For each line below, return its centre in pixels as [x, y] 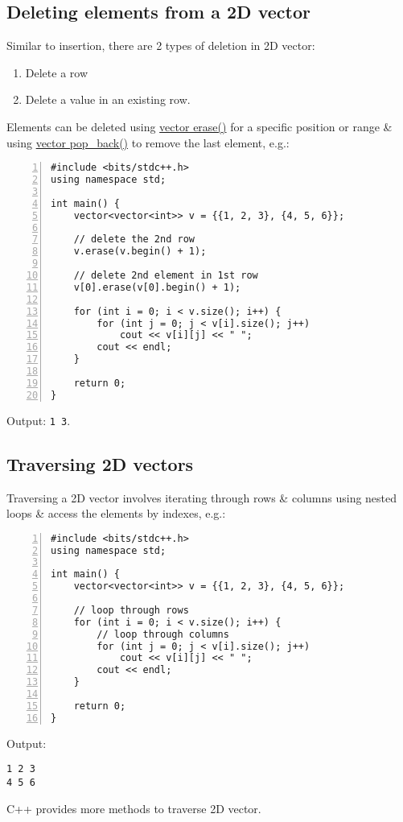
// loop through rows [131, 610]
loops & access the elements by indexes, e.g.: [116, 513]
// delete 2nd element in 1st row [166, 276]
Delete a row [57, 72]
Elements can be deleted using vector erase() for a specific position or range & [199, 126]
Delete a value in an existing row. [108, 99]
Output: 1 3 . [39, 420]
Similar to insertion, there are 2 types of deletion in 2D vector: [161, 45]
